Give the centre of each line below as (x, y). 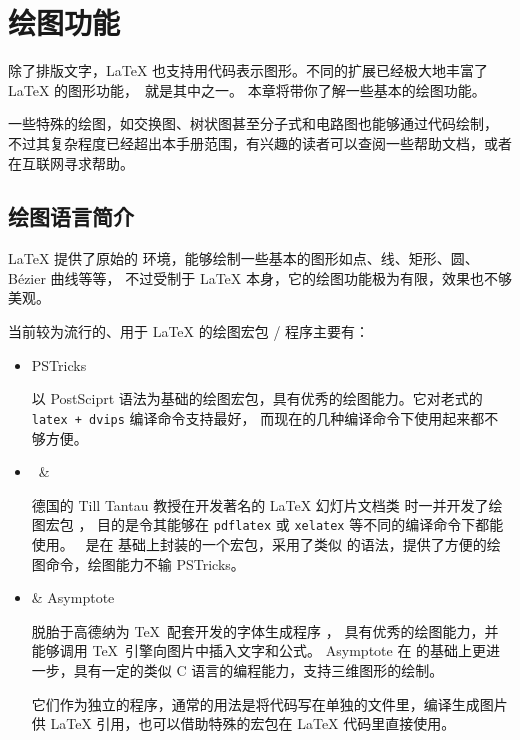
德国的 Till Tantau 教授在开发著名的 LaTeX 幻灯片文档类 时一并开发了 (260, 504)
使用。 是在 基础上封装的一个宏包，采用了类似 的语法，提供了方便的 (259, 543)
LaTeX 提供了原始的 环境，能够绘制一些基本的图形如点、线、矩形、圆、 (243, 258)
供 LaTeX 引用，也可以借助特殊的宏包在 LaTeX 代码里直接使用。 (243, 723)
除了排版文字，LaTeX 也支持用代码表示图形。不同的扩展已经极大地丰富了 (248, 70)
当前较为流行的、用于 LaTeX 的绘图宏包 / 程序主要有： (189, 331)
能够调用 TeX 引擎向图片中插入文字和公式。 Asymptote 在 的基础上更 (259, 650)
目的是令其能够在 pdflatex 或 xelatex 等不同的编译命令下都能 (300, 524)
